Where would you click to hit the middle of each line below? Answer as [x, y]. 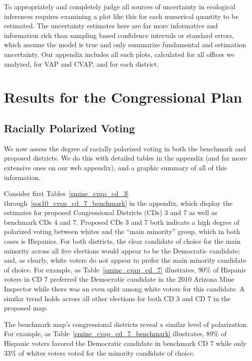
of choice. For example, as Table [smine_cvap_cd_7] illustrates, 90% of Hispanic [125, 269]
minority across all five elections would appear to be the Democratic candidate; [122, 250]
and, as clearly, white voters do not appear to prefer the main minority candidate [125, 260]
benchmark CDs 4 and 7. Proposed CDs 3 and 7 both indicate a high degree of [122, 222]
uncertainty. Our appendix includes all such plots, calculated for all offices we [119, 54]
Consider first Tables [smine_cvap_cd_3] [66, 193]
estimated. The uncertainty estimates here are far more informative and [111, 26]
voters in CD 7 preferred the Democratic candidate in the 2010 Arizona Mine [119, 279]
